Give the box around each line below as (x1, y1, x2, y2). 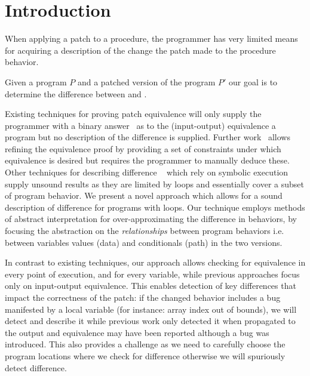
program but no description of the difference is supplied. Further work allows (5, 131, 290, 143)
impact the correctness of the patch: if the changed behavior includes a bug (5, 291, 281, 303)
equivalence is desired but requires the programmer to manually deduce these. (5, 154, 290, 167)
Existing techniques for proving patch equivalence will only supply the (5, 107, 262, 120)
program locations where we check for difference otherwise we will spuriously (5, 349, 286, 362)
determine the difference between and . (5, 87, 147, 100)
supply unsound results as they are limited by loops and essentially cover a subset (5, 177, 304, 190)
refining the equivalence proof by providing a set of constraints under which (5, 142, 281, 155)
